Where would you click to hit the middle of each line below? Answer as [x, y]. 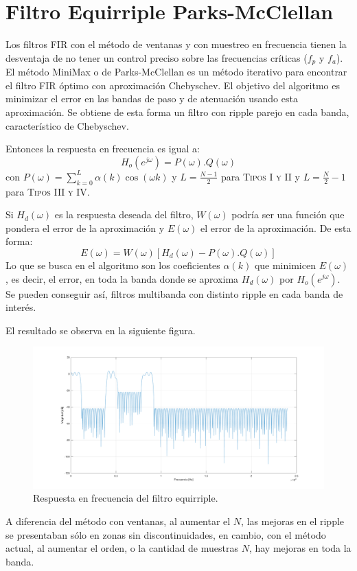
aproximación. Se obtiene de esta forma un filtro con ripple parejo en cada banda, [177, 112]
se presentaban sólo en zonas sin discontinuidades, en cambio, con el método [166, 534]
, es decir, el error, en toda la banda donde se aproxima [122, 278]
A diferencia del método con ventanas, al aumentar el [118, 521]
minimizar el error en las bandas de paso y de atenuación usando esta [152, 98]
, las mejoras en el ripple [293, 521]
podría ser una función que [288, 214]
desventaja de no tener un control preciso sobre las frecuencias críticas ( [157, 57]
